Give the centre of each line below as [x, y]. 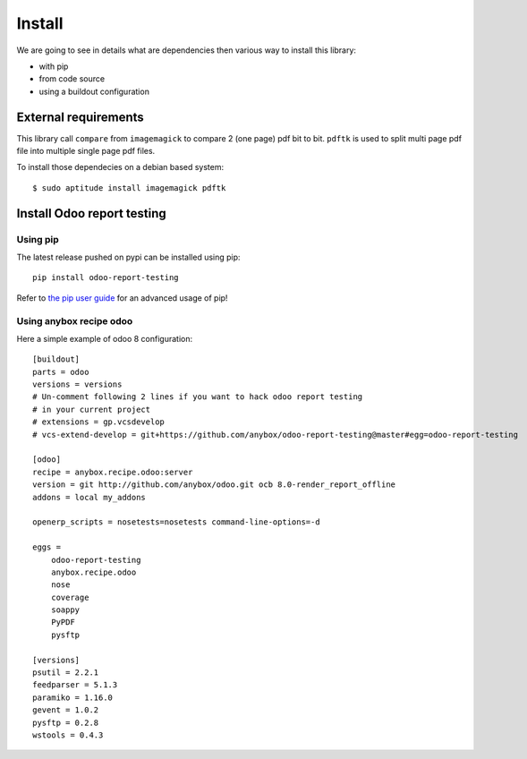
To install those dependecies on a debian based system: [120, 167]
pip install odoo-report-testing [106, 278]
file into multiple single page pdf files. [86, 151]
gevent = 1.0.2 [66, 710]
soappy [65, 610]
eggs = [47, 547]
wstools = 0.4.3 [68, 735]
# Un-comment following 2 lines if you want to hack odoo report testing [198, 397]
